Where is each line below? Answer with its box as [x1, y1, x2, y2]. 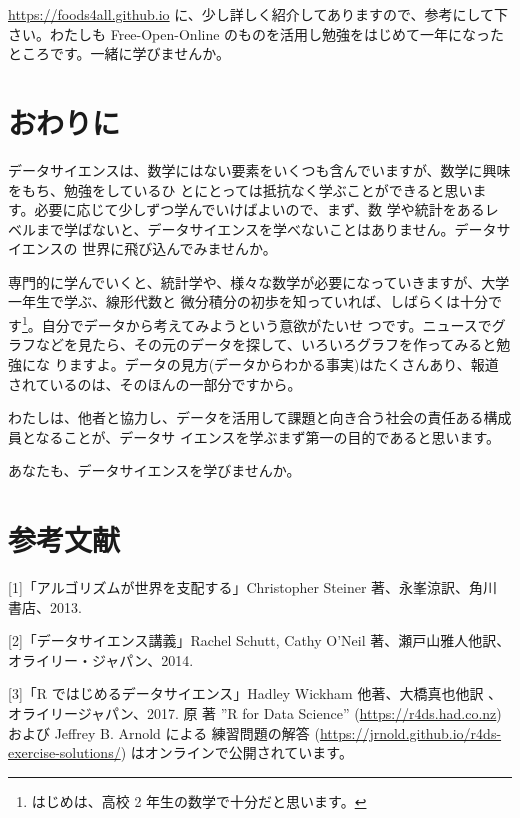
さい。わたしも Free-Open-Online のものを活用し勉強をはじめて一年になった [8, 23, 505, 44]
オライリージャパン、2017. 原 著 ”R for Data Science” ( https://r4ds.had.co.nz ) [8, 702, 502, 723]
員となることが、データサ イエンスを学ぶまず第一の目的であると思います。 [8, 426, 500, 447]
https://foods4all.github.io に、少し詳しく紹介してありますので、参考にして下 [8, 4, 509, 24]
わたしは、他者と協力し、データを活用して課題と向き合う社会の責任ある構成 [8, 407, 512, 428]
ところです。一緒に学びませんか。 [8, 43, 230, 64]
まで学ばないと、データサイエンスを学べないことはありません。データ [35, 218, 497, 239]
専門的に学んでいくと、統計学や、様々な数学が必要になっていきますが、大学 [8, 271, 510, 292]
